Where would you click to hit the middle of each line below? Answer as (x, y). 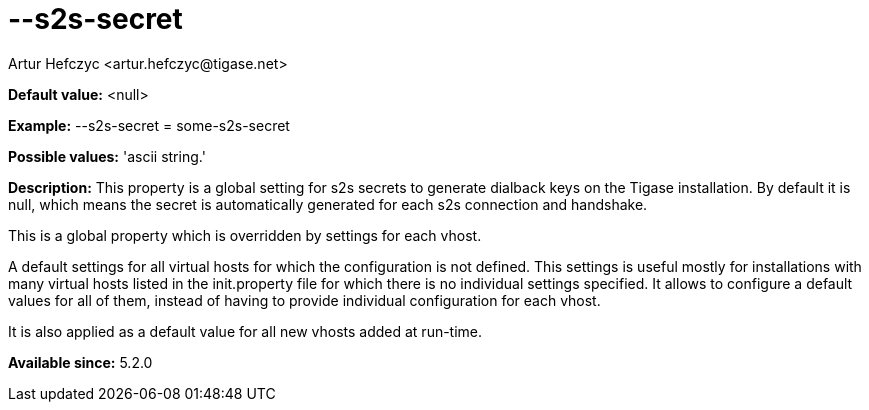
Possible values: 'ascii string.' (107, 156)
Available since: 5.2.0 (80, 362)
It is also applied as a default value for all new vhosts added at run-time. (245, 331)
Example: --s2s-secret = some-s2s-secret (149, 125)
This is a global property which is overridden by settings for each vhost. (245, 235)
